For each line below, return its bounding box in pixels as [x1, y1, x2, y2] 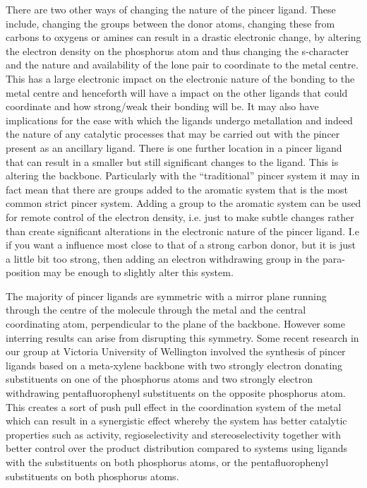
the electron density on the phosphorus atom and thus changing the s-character [6, 43, 349, 58]
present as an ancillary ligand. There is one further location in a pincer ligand [6, 140, 342, 155]
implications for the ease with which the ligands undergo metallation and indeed [6, 112, 353, 127]
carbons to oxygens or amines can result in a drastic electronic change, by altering [6, 30, 361, 44]
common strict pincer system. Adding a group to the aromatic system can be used [6, 196, 361, 210]
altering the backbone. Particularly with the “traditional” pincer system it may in [6, 168, 360, 183]
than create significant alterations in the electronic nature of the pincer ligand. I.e [6, 223, 359, 238]
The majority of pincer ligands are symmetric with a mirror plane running [6, 288, 327, 303]
